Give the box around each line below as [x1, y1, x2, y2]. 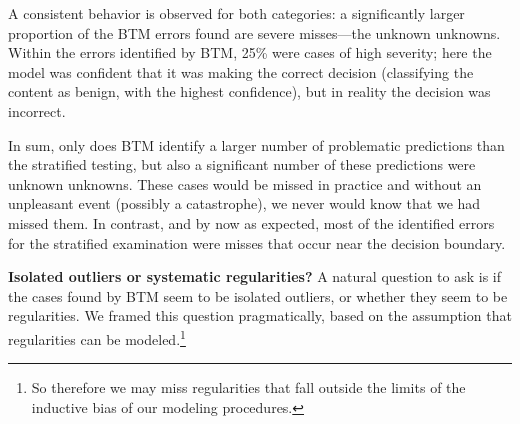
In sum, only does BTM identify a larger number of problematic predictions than [8, 134, 505, 155]
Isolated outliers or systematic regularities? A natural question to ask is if [8, 266, 501, 287]
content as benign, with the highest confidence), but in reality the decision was [8, 81, 491, 102]
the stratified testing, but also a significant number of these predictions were [8, 154, 476, 175]
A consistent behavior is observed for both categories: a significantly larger [8, 3, 465, 23]
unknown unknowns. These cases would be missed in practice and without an [8, 173, 482, 194]
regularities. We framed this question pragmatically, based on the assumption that [8, 305, 512, 326]
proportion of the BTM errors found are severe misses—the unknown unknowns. [8, 22, 501, 43]
